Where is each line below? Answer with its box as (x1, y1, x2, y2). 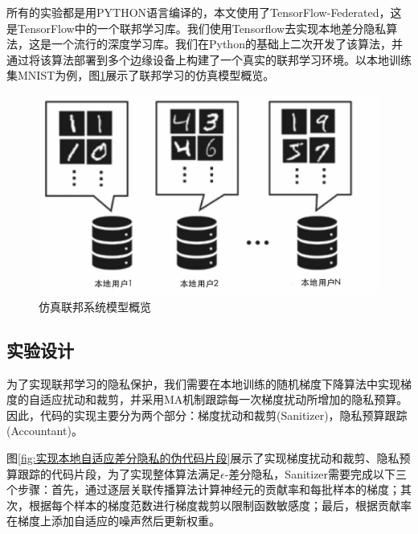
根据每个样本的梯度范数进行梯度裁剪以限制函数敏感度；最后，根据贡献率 (28, 496, 412, 513)
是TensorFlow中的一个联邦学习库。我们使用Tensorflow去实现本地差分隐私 (6, 19, 387, 36)
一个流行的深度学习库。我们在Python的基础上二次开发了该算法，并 (51, 35, 403, 52)
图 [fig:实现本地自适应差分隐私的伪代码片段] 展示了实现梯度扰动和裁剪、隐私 (6, 450, 400, 466)
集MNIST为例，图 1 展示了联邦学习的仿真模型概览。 (6, 67, 275, 84)
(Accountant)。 (6, 422, 83, 439)
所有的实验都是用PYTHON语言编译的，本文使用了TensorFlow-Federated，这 (6, 4, 402, 20)
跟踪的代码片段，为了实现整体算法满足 (17, 465, 220, 482)
